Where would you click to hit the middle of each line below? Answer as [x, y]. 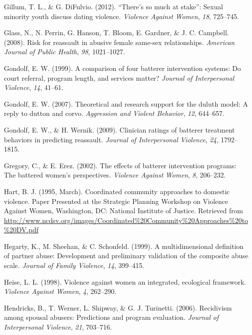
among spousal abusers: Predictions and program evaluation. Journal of [111, 317]
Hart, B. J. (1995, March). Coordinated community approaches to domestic [117, 191]
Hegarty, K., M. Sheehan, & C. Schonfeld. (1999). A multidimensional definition [124, 246]
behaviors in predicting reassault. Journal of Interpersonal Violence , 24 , [111, 139]
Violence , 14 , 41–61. [34, 87]
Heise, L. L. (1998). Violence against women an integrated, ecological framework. [125, 281]
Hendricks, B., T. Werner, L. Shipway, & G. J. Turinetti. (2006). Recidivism [118, 307]
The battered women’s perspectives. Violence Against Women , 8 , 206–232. [115, 175]
